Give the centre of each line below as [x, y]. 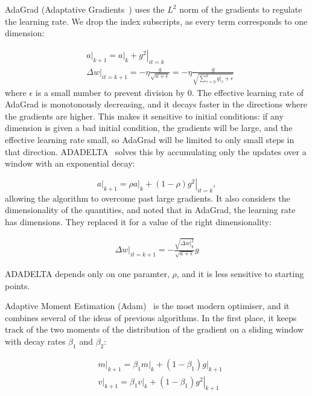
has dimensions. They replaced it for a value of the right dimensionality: [138, 221]
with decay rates [35, 341]
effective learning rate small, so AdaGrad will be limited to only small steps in [150, 140]
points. [18, 285]
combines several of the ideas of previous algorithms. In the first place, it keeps [151, 317]
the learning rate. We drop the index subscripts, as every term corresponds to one [156, 21]
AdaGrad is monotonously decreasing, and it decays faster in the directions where [156, 104]
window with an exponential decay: [70, 163]
